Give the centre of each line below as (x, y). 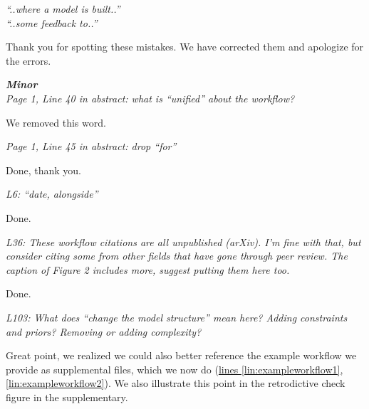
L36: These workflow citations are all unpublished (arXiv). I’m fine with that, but (183, 241)
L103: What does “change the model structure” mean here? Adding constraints (177, 317)
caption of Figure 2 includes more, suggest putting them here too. (148, 269)
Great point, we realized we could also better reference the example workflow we (181, 355)
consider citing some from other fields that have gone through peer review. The (177, 256)
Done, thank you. (43, 170)
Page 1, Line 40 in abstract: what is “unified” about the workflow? (150, 98)
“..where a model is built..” (63, 9)
